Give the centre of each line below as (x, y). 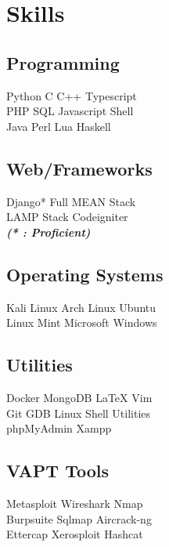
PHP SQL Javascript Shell (70, 111)
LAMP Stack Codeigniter (67, 217)
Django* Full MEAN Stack (71, 201)
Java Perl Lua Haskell (59, 126)
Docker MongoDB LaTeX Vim (79, 397)
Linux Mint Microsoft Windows (82, 322)
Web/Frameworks (79, 168)
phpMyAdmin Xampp (59, 428)
